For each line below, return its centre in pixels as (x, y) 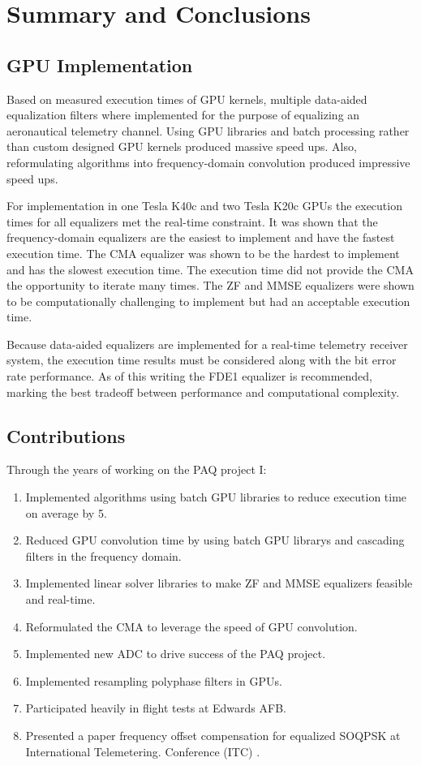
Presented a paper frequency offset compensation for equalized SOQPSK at (213, 735)
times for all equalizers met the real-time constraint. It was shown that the (192, 221)
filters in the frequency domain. (103, 555)
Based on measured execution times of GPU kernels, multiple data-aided (187, 99)
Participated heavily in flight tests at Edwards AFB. (156, 708)
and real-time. (60, 599)
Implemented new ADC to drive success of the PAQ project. (176, 654)
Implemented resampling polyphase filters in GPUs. (154, 680)
